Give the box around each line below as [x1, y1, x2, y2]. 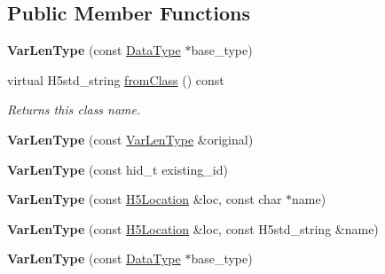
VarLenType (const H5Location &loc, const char [7, 190, 282, 208]
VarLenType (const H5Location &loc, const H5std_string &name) [7, 219, 379, 238]
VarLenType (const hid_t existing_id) [7, 160, 228, 178]
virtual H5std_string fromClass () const [7, 70, 224, 89]
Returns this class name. [7, 100, 141, 119]
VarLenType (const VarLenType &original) [7, 129, 254, 148]
